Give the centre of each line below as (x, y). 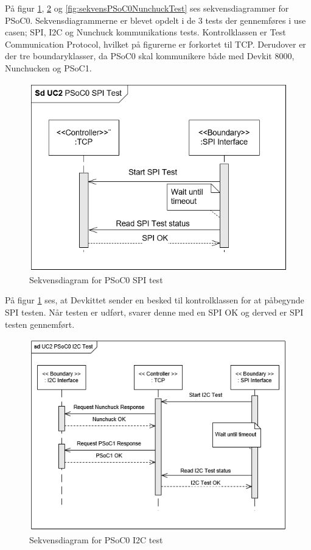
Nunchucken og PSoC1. (48, 67)
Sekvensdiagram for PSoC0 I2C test (96, 540)
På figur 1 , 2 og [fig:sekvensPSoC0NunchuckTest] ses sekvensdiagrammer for (147, 8)
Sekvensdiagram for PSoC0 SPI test (96, 279)
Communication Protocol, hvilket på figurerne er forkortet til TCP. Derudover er (155, 44)
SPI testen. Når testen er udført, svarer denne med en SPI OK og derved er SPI (154, 312)
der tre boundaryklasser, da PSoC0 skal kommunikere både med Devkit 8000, (150, 56)
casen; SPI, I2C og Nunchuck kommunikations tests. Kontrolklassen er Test (145, 32)
